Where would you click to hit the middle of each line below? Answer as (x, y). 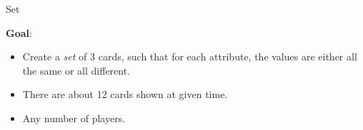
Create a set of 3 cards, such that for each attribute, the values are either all (190, 56)
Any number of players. (74, 118)
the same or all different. (76, 70)
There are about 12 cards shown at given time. (125, 94)
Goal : (19, 32)
